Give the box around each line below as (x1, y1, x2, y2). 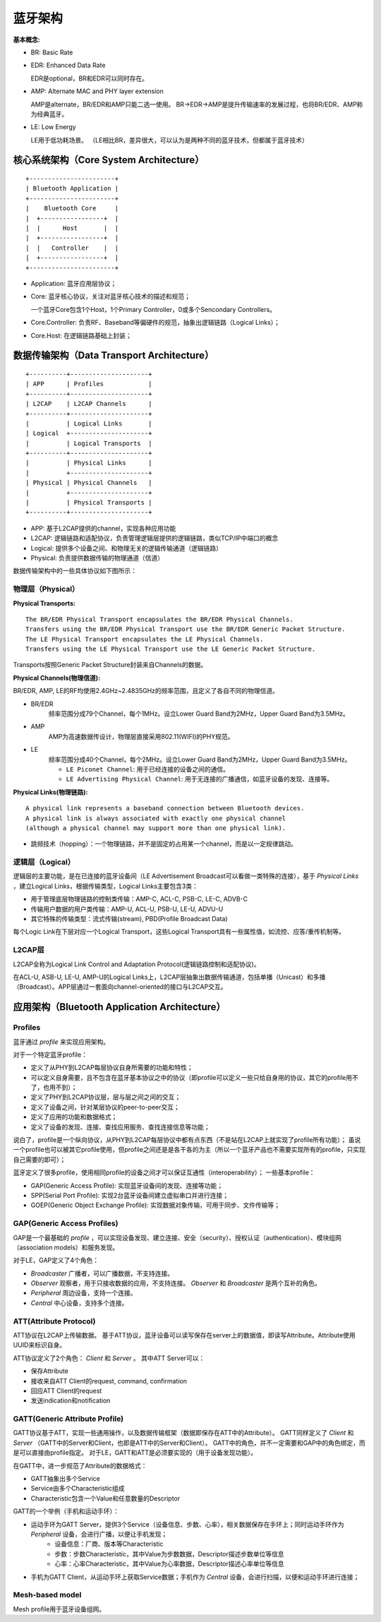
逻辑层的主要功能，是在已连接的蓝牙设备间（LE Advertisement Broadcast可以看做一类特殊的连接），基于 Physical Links (13, 872, 359, 880)
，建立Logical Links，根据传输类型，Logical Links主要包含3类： (13, 882, 199, 890)
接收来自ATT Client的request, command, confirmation (30, 1376, 187, 1385)
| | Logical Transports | (25, 439, 152, 447)
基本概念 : (13, 35, 40, 44)
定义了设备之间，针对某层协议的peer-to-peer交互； (30, 1103, 180, 1111)
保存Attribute (30, 1366, 68, 1376)
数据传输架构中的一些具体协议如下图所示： (13, 567, 137, 575)
